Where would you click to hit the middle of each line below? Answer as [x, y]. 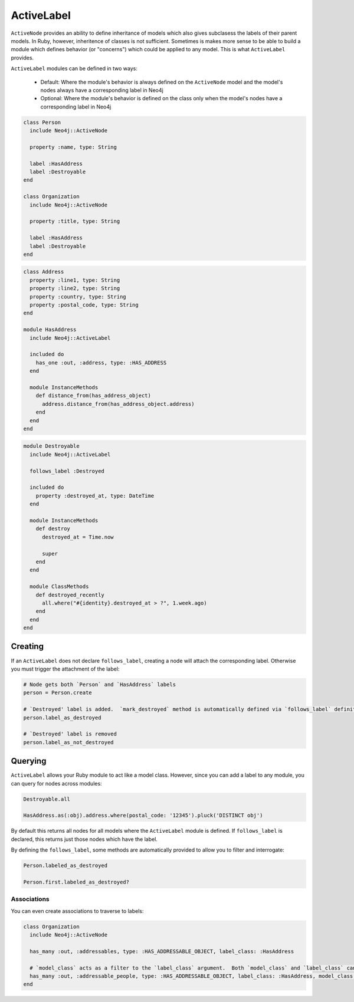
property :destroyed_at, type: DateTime [95, 496]
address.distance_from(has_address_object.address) [118, 404]
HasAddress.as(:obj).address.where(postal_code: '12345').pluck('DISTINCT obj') [143, 816]
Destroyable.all [47, 799]
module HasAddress [50, 330]
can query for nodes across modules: [57, 783]
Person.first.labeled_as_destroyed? [76, 882]
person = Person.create [58, 693]
